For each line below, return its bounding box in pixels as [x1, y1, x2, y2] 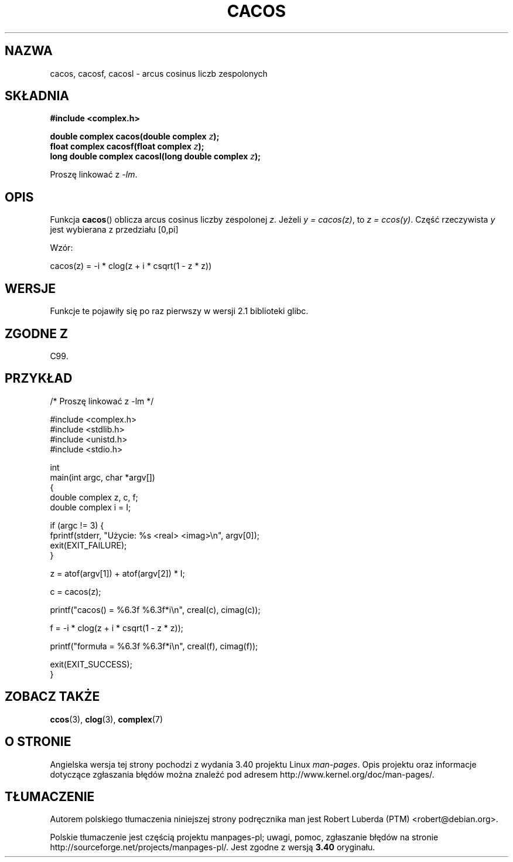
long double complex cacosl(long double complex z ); [50, 151, 261, 162]
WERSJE [5, 281, 56, 296]
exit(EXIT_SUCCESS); [50, 659, 132, 669]
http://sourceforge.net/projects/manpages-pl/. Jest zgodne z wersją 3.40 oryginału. [50, 842, 375, 853]
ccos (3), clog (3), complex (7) [50, 714, 163, 724]
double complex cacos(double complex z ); [50, 131, 220, 142]
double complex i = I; [50, 502, 131, 512]
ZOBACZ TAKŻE [5, 689, 100, 704]
